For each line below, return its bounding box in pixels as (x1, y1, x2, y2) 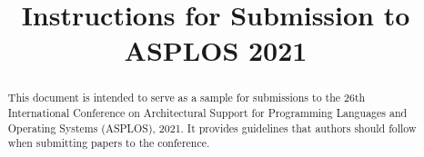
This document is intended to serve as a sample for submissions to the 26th (7, 90, 366, 105)
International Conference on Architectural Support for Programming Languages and (7, 105, 408, 121)
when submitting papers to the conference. (7, 135, 210, 151)
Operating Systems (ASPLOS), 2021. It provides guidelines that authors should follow (7, 120, 417, 135)
